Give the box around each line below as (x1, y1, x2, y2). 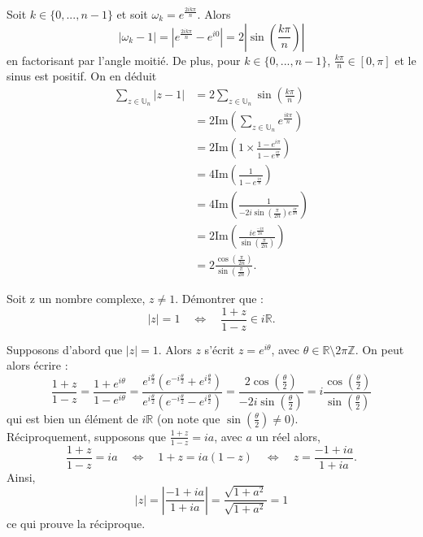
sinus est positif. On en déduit (7, 67, 157, 84)
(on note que (156, 409, 220, 427)
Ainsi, (7, 468, 36, 485)
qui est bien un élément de (7, 409, 138, 427)
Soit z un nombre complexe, (7, 290, 146, 307)
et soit (116, 6, 148, 22)
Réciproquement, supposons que (7, 427, 167, 444)
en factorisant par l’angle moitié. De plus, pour (7, 51, 241, 68)
